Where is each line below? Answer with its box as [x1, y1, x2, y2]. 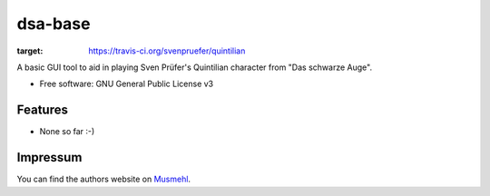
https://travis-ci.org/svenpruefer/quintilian [88, 45, 246, 56]
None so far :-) [39, 126, 95, 137]
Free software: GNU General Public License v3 [39, 78, 214, 90]
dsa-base [16, 14, 91, 34]
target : [16, 45, 44, 56]
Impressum [16, 150, 83, 165]
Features [16, 103, 68, 118]
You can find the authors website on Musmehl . [16, 173, 191, 185]
